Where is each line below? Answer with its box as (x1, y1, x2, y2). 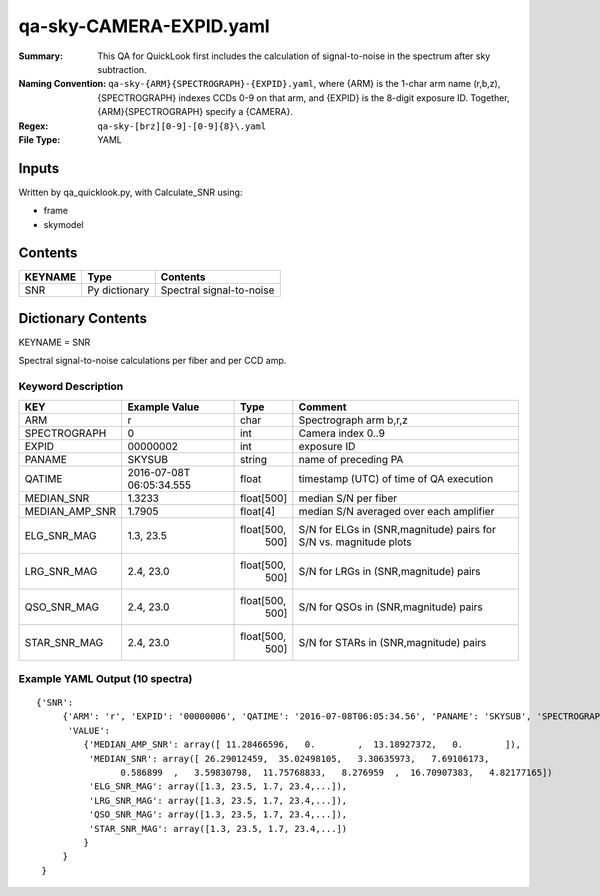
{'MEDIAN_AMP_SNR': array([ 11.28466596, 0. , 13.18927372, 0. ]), (83, 739, 522, 750)
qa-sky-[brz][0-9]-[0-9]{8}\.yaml (97, 120, 267, 132)
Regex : (18, 120, 49, 132)
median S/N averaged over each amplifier (298, 504, 495, 518)
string (240, 452, 268, 466)
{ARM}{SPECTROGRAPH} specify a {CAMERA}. (97, 106, 294, 118)
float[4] (240, 504, 275, 518)
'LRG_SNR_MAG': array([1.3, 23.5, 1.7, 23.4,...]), (88, 795, 348, 806)
